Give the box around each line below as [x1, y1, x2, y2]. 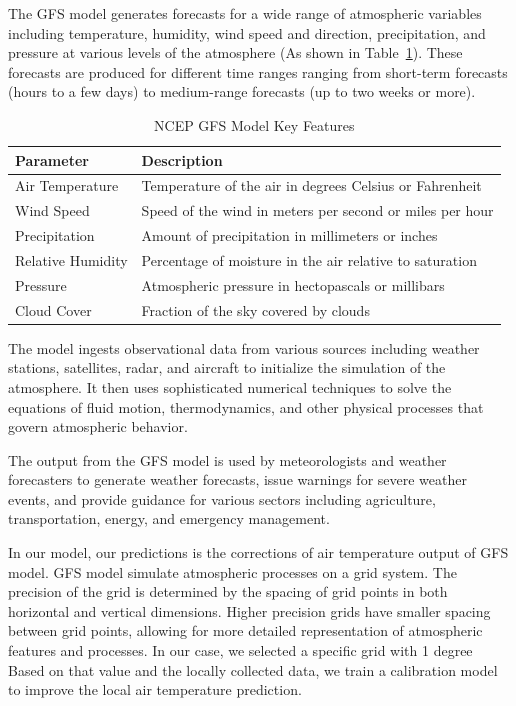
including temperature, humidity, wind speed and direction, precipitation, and [8, 22, 486, 43]
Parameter [15, 149, 89, 170]
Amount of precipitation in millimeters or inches [141, 225, 438, 246]
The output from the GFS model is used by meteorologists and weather [8, 449, 447, 470]
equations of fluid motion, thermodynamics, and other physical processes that [8, 396, 484, 417]
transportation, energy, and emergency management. [8, 508, 330, 529]
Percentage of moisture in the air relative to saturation [141, 249, 477, 270]
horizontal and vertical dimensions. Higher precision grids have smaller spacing [8, 600, 491, 621]
